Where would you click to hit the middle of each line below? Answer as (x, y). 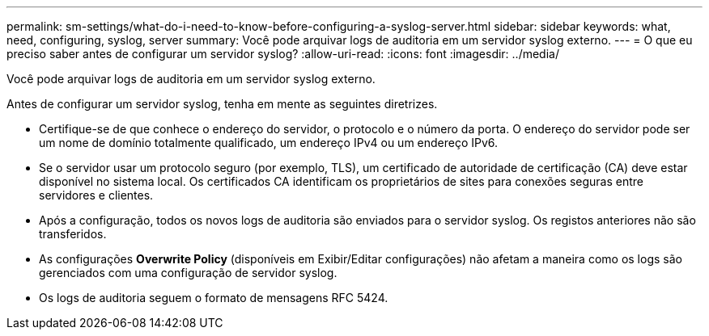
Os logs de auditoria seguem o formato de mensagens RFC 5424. (214, 298)
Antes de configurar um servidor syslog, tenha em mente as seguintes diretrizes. (222, 104)
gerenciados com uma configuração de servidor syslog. (188, 273)
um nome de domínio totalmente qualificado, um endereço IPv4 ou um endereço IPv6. (269, 143)
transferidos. (73, 234)
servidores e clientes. (96, 195)
